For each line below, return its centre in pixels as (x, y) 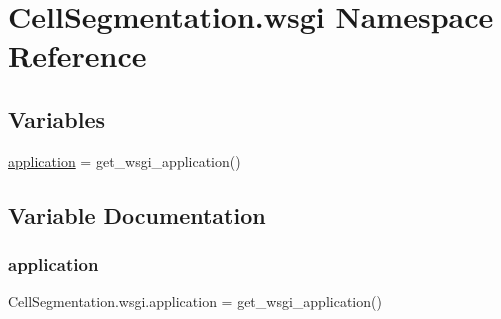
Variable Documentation (137, 214)
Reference (77, 55)
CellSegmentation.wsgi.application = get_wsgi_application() (195, 301)
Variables (57, 118)
